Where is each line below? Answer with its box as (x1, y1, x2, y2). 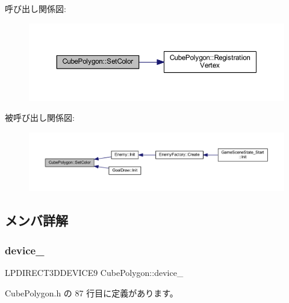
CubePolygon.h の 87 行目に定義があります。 (5, 286, 178, 299)
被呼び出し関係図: (5, 111, 75, 124)
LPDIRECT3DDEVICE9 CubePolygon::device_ (5, 266, 184, 278)
